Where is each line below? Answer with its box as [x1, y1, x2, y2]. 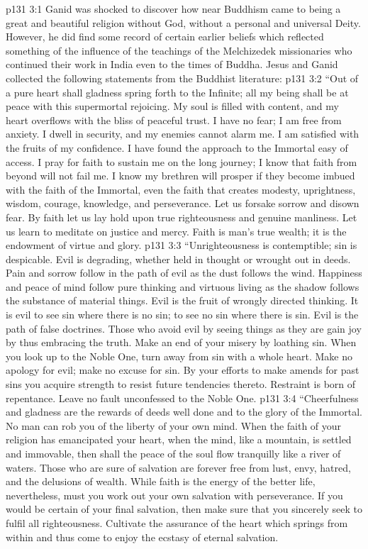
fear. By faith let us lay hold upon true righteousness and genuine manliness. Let [6, 209, 357, 224]
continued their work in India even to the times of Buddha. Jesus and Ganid [6, 57, 338, 72]
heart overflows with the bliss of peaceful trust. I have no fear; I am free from [6, 112, 342, 127]
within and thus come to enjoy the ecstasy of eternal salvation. [6, 529, 279, 544]
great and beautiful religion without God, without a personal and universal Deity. [6, 15, 361, 30]
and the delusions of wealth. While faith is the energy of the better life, [6, 474, 316, 489]
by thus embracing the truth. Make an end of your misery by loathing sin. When [6, 335, 357, 350]
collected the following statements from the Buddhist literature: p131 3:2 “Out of [6, 70, 359, 85]
